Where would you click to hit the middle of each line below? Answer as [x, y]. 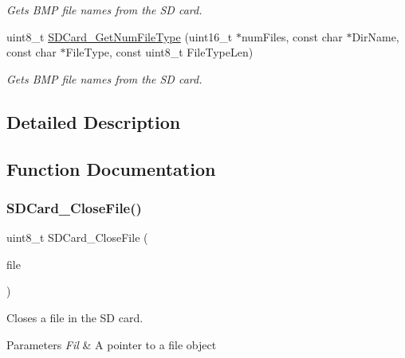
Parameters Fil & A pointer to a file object [112, 344]
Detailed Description [94, 121]
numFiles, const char [292, 36]
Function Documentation [111, 168]
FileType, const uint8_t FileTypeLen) [159, 52]
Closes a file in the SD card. [75, 317]
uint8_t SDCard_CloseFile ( [77, 237]
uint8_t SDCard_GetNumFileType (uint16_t [120, 36]
